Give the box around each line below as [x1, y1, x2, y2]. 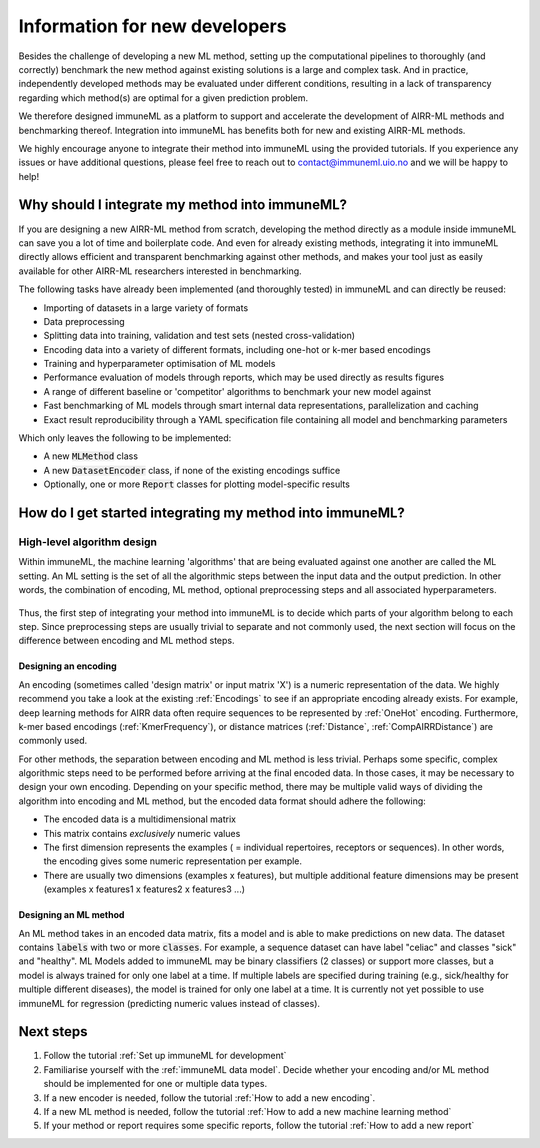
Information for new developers [18, 15, 287, 37]
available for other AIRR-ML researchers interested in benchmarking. [18, 265, 302, 277]
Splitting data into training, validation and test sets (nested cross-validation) [43, 330, 355, 342]
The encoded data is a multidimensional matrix [43, 813, 237, 825]
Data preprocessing [43, 315, 125, 327]
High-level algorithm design [18, 535, 157, 549]
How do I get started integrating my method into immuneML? [18, 505, 405, 522]
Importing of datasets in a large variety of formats [43, 301, 249, 314]
